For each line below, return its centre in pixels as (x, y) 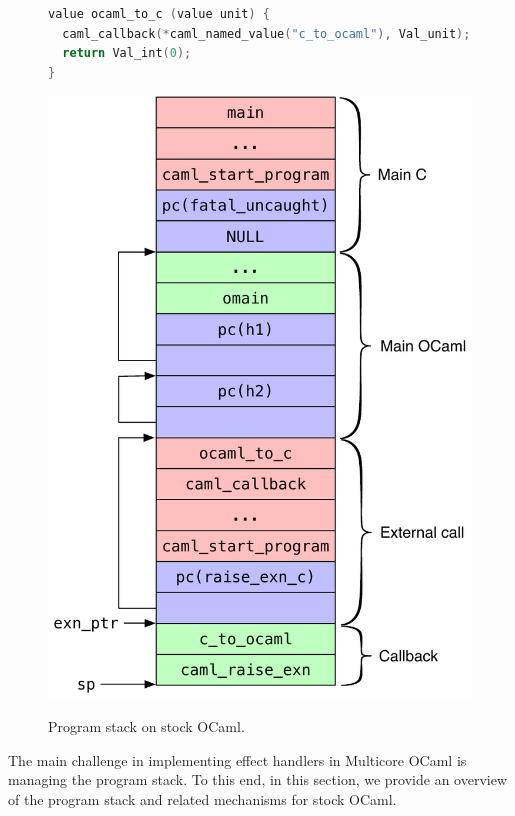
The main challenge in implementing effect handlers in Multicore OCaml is (237, 759)
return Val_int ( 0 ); (127, 53)
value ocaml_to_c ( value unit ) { (159, 14)
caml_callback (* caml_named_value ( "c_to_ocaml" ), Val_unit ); (266, 33)
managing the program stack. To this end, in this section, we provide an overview (257, 779)
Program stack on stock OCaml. (146, 726)
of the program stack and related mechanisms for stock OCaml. (202, 798)
